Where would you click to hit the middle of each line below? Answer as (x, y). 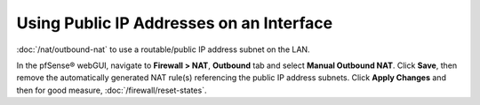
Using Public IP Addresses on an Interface (175, 23)
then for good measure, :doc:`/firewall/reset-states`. (112, 90)
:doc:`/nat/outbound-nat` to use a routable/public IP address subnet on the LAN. (163, 49)
